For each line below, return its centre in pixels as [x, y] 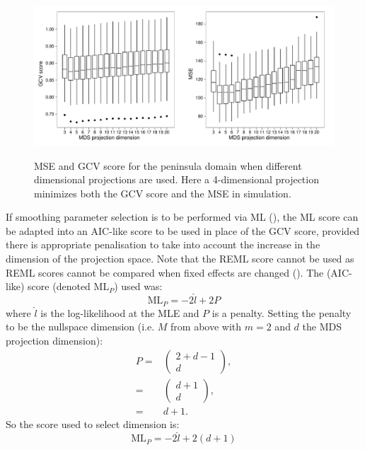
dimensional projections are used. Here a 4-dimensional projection [176, 179]
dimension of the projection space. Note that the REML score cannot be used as [180, 259]
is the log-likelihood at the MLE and [120, 312]
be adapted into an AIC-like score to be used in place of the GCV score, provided [183, 230]
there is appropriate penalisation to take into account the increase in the [163, 244]
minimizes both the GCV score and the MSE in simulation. [163, 193]
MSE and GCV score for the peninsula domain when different [168, 165]
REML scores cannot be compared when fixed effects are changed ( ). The [165, 272]
